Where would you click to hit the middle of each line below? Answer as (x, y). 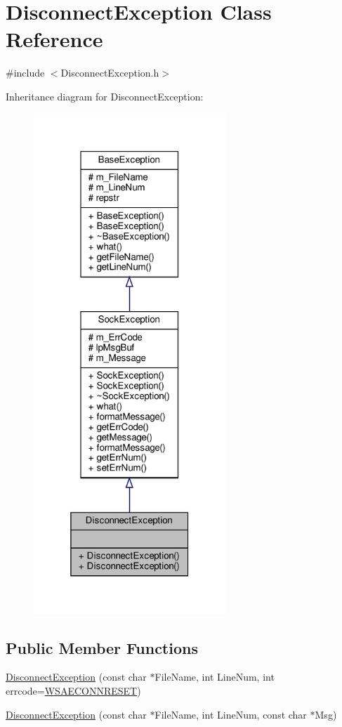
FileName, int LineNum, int (215, 677)
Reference (54, 39)
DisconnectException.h (110, 73)
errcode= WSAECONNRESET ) (73, 691)
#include (25, 73)
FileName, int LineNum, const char (231, 714)
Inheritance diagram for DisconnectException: (105, 96)
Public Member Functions (102, 647)
